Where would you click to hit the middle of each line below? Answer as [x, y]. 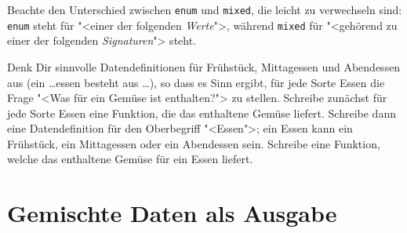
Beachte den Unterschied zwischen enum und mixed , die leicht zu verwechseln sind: [205, 9]
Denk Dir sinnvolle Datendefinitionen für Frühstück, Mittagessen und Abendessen [204, 66]
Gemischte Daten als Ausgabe [172, 213]
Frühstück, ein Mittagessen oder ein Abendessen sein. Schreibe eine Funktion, [194, 143]
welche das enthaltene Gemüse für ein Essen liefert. [130, 159]
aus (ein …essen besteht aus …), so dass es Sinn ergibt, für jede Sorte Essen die [196, 82]
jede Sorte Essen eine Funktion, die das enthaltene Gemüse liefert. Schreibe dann [202, 113]
